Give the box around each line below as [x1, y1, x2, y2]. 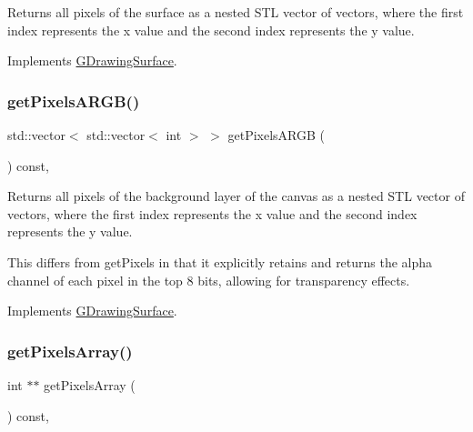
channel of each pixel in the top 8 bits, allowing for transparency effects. [7, 270, 410, 289]
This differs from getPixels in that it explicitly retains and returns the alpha [7, 252, 433, 271]
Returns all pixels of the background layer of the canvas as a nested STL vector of [7, 186, 465, 206]
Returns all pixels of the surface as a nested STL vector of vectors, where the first [7, 3, 464, 21]
